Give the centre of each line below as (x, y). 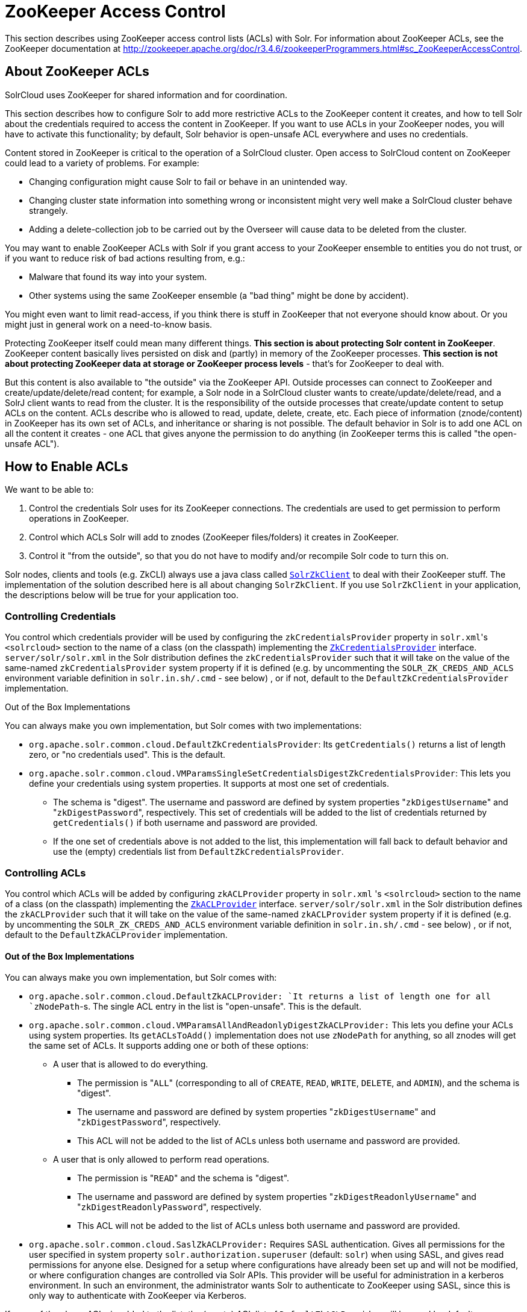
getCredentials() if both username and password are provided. (186, 823)
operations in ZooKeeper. (79, 519)
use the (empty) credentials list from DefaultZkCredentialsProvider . (198, 852)
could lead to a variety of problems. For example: (102, 163)
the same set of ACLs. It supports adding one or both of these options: (169, 1046)
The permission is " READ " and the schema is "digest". (183, 1178)
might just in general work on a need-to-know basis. (109, 324)
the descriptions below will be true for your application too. (122, 595)
